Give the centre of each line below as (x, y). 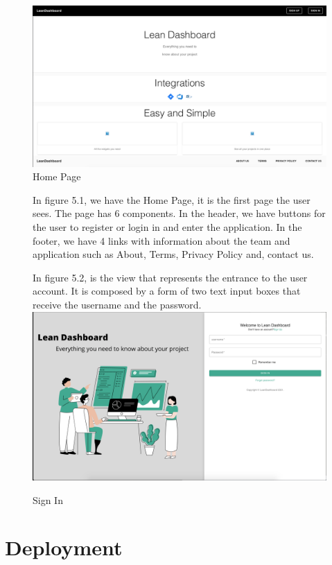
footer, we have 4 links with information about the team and (161, 240)
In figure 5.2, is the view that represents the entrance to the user (170, 277)
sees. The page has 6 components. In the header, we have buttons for (179, 213)
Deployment (64, 547)
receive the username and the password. (117, 305)
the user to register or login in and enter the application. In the (167, 227)
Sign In (48, 499)
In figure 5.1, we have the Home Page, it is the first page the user (172, 199)
